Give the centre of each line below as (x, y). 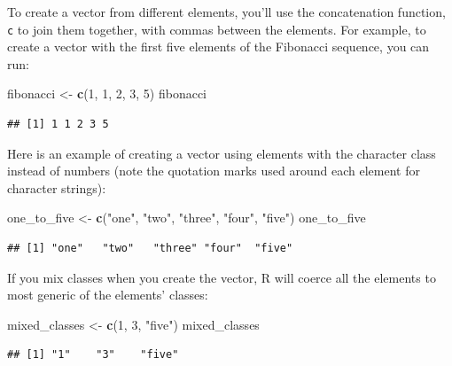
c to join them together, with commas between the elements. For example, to (217, 29)
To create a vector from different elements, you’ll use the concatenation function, (226, 12)
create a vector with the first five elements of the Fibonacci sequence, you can (218, 47)
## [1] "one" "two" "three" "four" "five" (150, 248)
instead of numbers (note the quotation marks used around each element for (214, 171)
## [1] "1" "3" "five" (93, 355)
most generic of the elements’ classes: (108, 295)
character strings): (57, 187)
